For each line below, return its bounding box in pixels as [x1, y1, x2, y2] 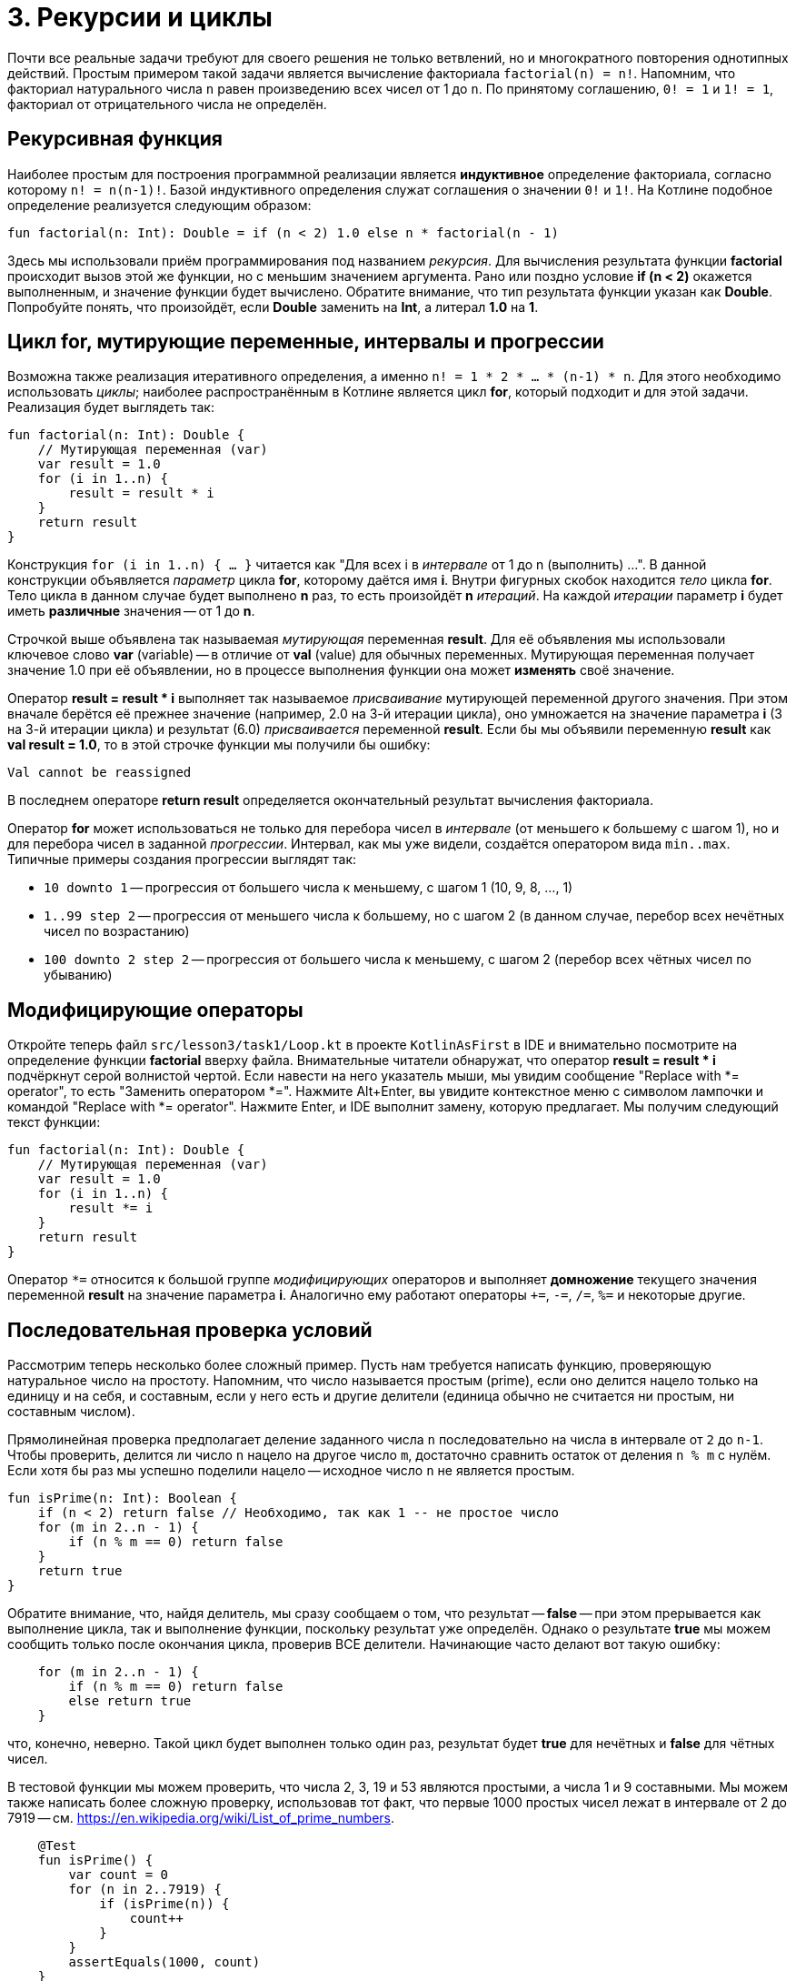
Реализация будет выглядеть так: [7, 399, 214, 416]
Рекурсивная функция [7, 127, 223, 151]
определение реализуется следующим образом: [7, 196, 312, 213]
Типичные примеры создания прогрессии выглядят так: [7, 851, 357, 868]
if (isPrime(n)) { [99, 1896, 230, 1912]
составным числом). [7, 1403, 135, 1420]
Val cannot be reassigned [7, 765, 192, 780]
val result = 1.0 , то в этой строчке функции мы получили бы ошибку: [7, 737, 431, 753]
